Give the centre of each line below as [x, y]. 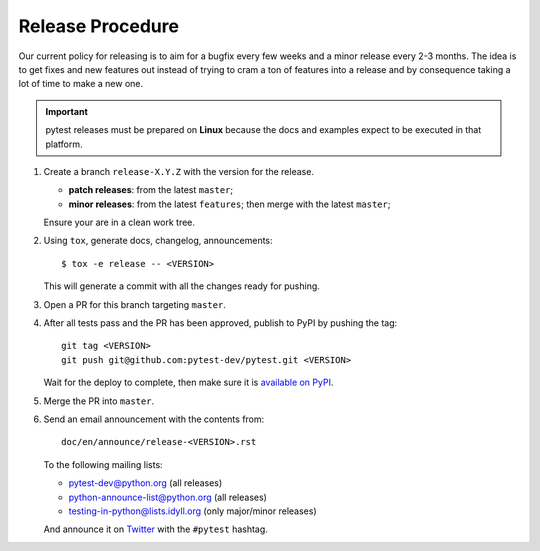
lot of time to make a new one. [81, 84]
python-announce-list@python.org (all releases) [167, 497]
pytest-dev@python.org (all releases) [145, 483]
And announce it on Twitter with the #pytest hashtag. [156, 529]
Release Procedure [99, 26]
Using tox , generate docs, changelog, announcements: [158, 241]
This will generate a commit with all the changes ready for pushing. [181, 286]
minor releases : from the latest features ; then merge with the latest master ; [229, 204]
